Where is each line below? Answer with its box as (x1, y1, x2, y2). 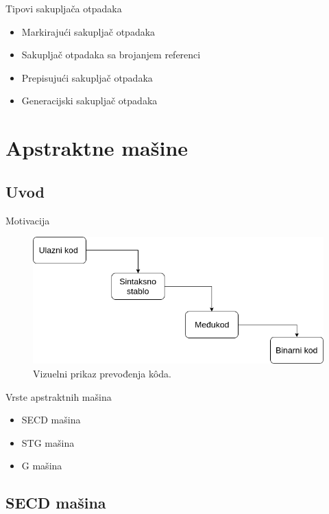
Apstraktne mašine (5, 134, 188, 162)
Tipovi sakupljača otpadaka (5, 1, 122, 15)
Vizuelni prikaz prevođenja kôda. (33, 366, 171, 381)
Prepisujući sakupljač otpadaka (21, 70, 153, 84)
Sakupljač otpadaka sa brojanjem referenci (21, 47, 201, 62)
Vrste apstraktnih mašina (5, 389, 112, 404)
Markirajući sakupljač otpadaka (21, 24, 156, 38)
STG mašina (21, 435, 75, 449)
